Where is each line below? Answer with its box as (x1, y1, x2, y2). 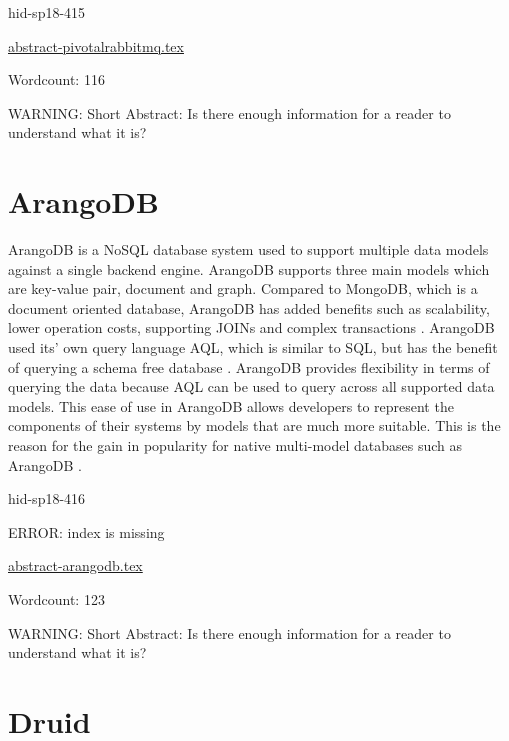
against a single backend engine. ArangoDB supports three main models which (8, 258, 490, 279)
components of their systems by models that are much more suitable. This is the (8, 415, 501, 436)
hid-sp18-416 (8, 488, 86, 509)
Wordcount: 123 (8, 589, 105, 609)
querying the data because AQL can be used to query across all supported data (8, 376, 495, 397)
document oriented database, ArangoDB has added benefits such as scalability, (8, 297, 490, 318)
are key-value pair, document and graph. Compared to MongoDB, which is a (8, 278, 478, 299)
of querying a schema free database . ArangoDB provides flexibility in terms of (8, 356, 490, 377)
